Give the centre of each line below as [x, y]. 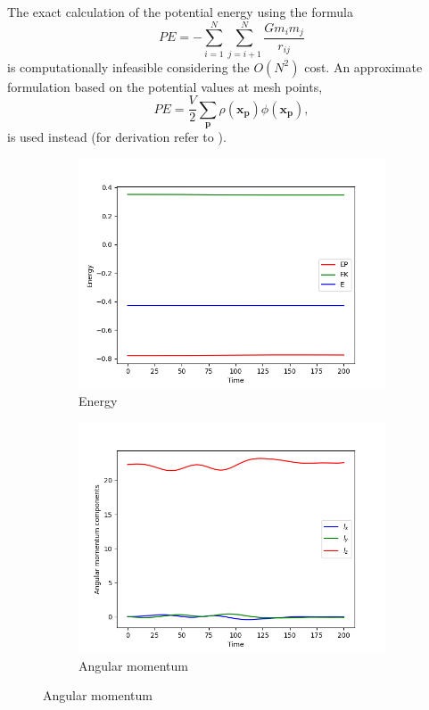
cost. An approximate [363, 66]
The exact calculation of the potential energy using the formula [180, 12]
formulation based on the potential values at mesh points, [165, 86]
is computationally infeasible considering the [128, 66]
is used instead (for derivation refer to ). [117, 137]
